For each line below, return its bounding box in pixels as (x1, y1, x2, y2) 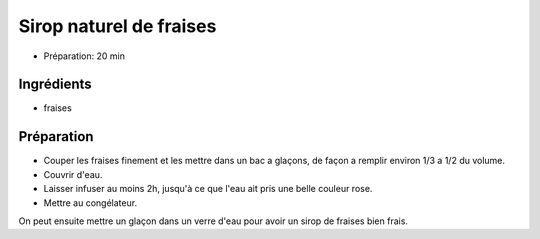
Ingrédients (18, 76, 92, 93)
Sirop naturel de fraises (18, 15, 217, 37)
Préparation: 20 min (43, 50, 125, 62)
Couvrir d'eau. (43, 168, 103, 180)
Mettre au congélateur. (43, 196, 138, 209)
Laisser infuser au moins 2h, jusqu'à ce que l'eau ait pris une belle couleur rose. (43, 183, 373, 195)
